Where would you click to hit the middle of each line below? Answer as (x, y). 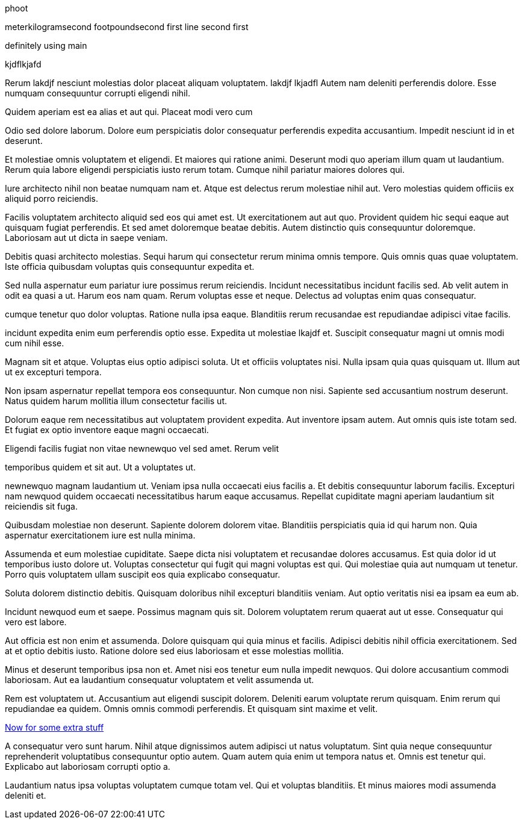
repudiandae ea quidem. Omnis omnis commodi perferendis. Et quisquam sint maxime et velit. (191, 709)
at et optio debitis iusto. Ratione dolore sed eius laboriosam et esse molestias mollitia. (174, 651)
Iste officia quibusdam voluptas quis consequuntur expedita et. (130, 267)
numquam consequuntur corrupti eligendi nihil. (98, 93)
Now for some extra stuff (54, 727)
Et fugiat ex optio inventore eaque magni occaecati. (107, 430)
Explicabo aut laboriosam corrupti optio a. (88, 766)
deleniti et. (26, 795)
